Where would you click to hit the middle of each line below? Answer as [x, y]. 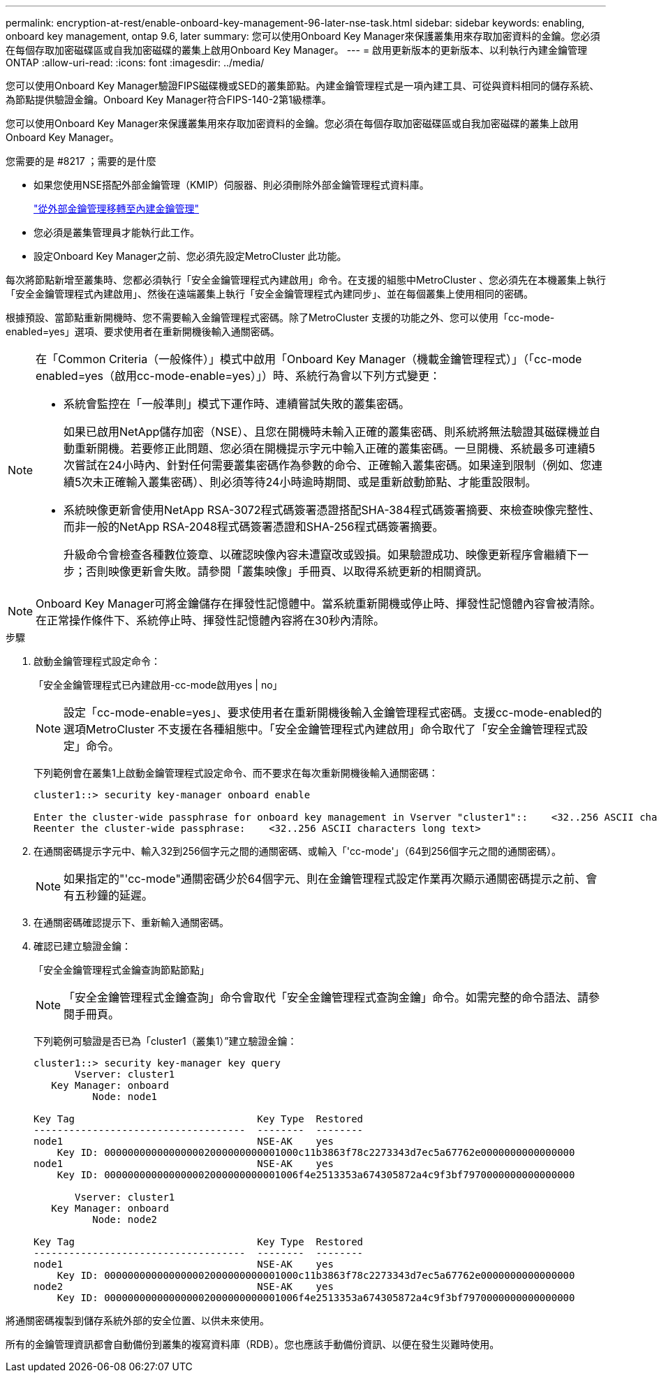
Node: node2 [125, 1219]
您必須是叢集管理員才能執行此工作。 [117, 232]
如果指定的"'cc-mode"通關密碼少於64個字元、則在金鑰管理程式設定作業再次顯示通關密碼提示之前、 [325, 879]
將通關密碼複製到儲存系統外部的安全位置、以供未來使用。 [138, 1320]
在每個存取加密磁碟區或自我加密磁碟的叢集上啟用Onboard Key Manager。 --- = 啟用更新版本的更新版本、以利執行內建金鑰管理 [297, 50]
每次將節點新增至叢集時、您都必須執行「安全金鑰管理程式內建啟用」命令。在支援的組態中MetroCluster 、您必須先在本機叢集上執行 [306, 280]
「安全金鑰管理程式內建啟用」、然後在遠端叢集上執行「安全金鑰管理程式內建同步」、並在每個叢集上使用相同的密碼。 [269, 294]
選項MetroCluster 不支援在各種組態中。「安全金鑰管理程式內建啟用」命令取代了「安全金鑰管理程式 [320, 729]
